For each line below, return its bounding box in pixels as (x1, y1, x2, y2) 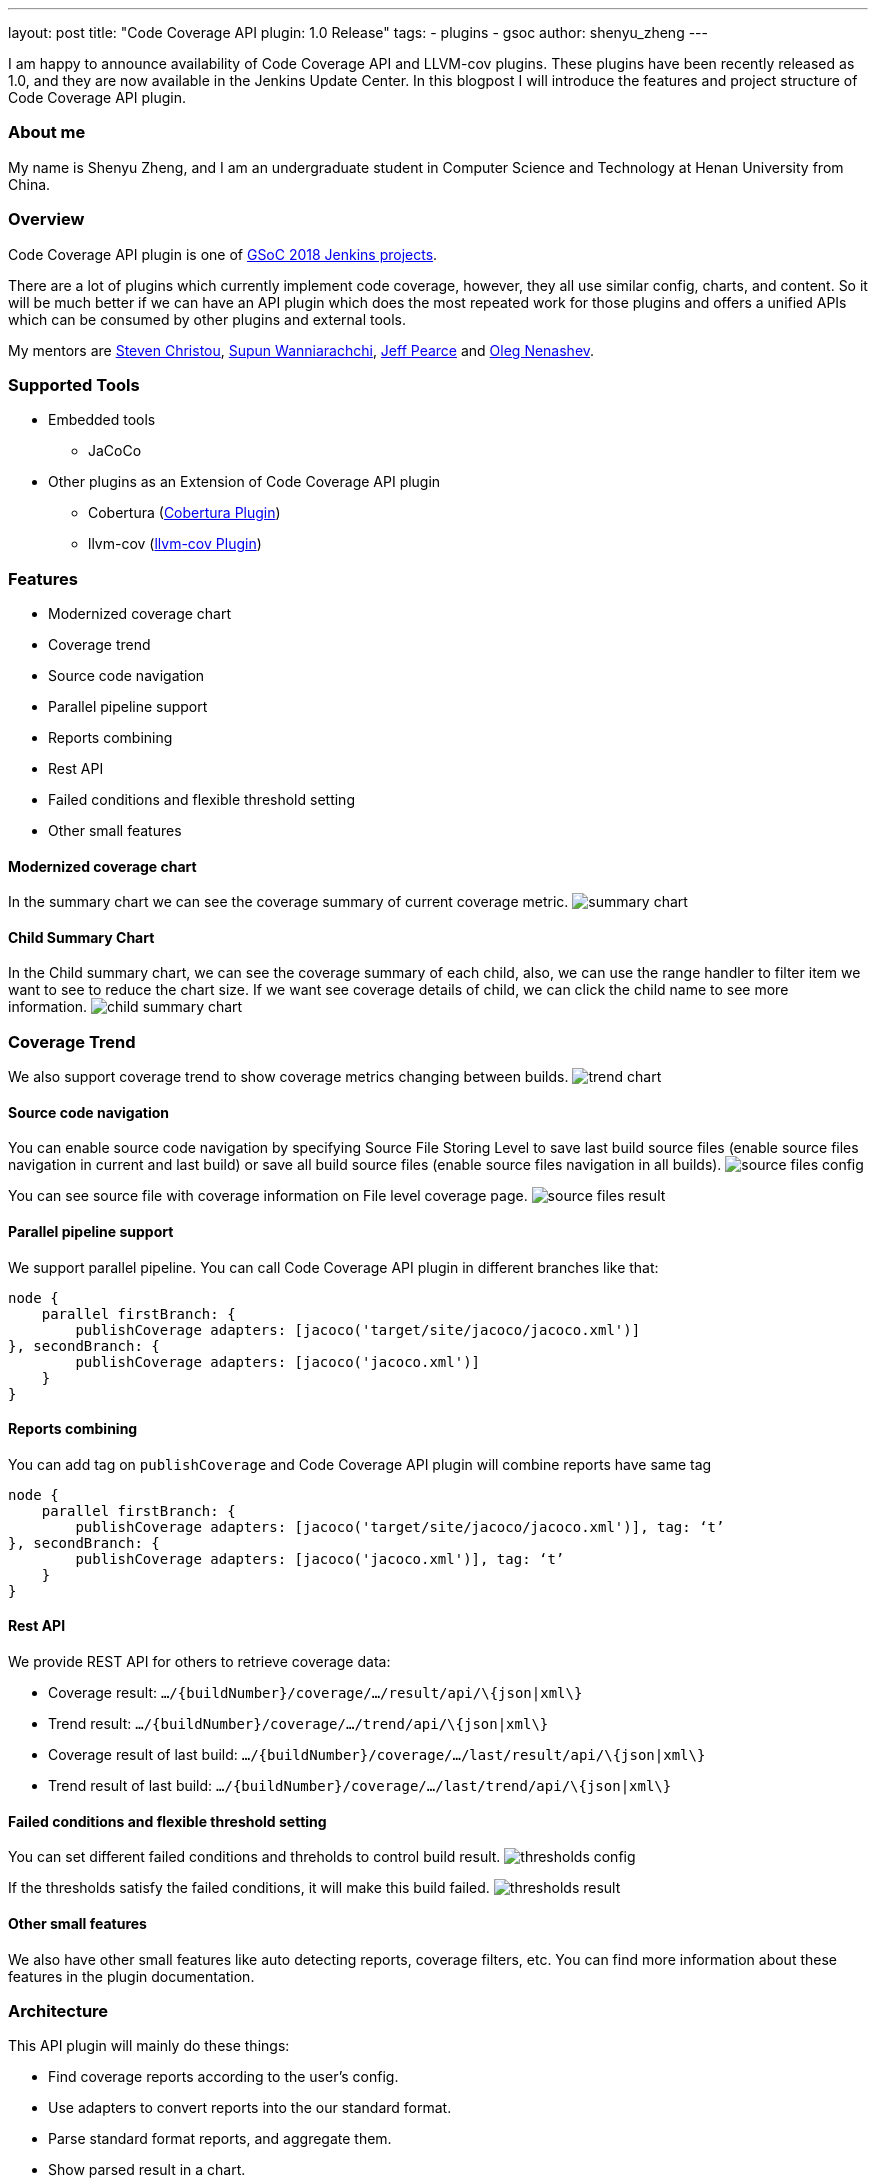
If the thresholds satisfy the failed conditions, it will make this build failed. (8, 1879, 490, 1897)
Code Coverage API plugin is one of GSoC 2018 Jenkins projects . (8, 245, 438, 263)
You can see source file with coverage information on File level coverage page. (8, 1187, 528, 1205)
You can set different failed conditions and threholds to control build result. (8, 1848, 501, 1866)
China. (8, 175, 51, 193)
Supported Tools (8, 374, 140, 395)
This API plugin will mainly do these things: (8, 2037, 290, 2055)
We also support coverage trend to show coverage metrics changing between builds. (8, 1068, 569, 1086)
